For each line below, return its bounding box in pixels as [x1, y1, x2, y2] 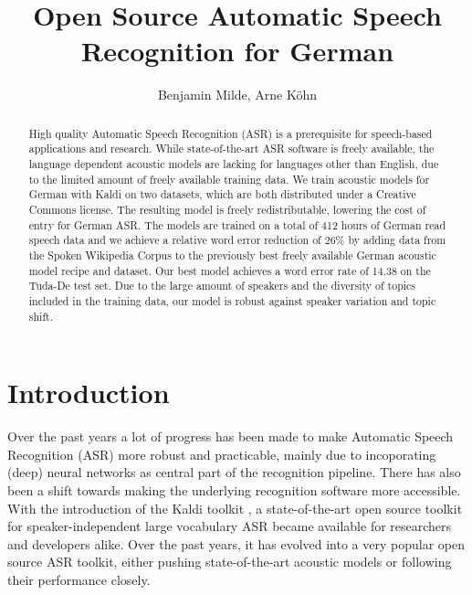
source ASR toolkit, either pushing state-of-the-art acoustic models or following [7, 552, 452, 571]
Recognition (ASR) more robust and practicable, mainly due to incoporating [7, 444, 436, 463]
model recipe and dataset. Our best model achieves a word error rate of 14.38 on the [28, 262, 431, 278]
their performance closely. [7, 569, 151, 589]
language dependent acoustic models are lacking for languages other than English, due [28, 156, 439, 172]
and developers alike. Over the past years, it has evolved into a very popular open [7, 534, 466, 553]
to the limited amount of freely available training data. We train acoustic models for [28, 171, 430, 186]
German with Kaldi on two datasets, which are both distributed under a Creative [28, 186, 416, 202]
